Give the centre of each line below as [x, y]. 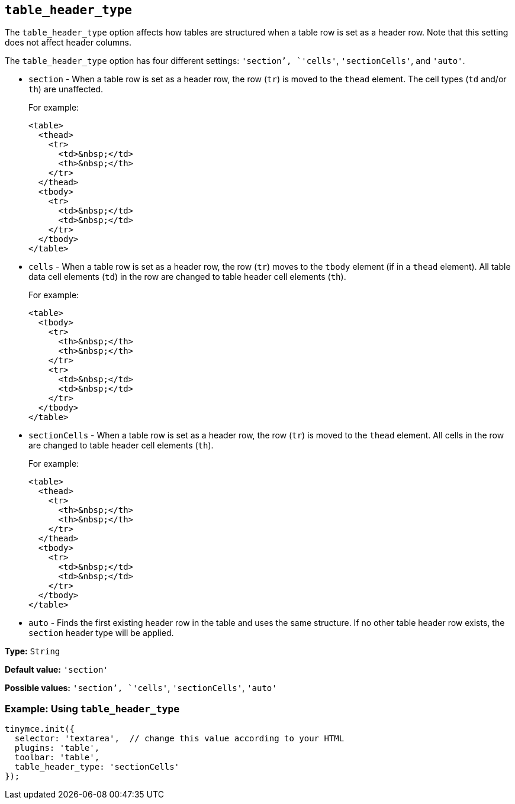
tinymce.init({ [40, 729]
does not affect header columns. [68, 43]
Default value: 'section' [57, 670]
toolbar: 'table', [57, 758]
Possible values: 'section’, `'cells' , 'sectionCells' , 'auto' [141, 688]
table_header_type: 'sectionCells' [97, 767]
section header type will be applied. [101, 633]
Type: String [33, 651]
